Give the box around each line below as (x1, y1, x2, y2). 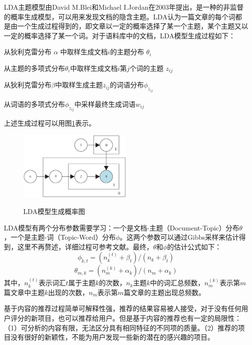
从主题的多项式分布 (4, 63, 65, 73)
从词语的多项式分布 (4, 99, 65, 109)
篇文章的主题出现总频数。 (124, 287, 205, 297)
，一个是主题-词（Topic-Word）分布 (4, 232, 116, 242)
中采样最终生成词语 (74, 99, 136, 109)
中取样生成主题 (55, 80, 103, 90)
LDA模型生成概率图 (23, 206, 85, 216)
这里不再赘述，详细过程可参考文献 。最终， (17, 241, 153, 251)
